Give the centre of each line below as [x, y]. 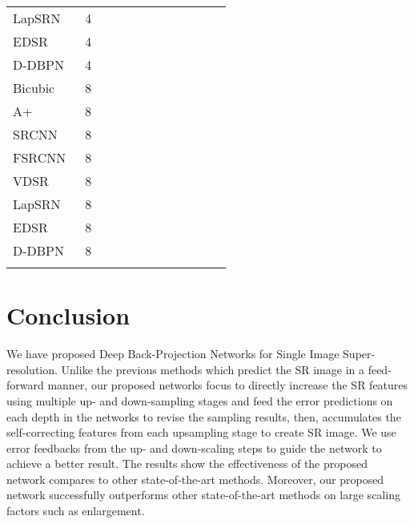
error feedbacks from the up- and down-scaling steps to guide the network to [194, 447]
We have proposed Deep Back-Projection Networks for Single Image [173, 354]
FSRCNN [40, 157]
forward [25, 385]
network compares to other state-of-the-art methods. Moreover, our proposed [195, 479]
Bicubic [34, 88]
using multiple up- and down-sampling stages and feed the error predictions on [200, 400]
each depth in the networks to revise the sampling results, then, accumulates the [204, 416]
